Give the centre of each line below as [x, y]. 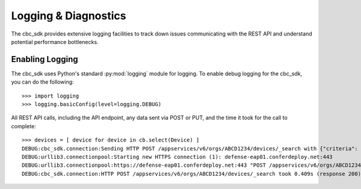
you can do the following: [43, 82]
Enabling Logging [45, 59]
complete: [23, 126]
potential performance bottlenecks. [55, 42]
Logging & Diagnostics [69, 16]
